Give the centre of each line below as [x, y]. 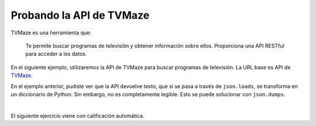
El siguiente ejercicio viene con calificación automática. [78, 116]
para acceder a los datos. [56, 54]
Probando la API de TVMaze [80, 15]
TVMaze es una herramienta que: [51, 33]
